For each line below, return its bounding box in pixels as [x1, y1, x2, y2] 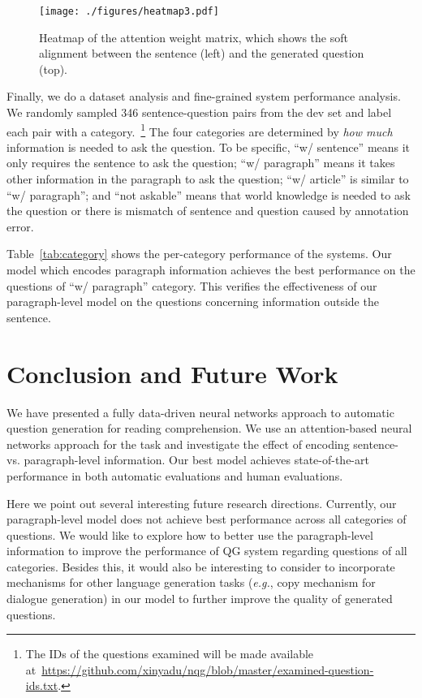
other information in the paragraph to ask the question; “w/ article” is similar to [6, 170, 409, 187]
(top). [39, 60, 68, 77]
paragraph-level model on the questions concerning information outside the [6, 293, 379, 310]
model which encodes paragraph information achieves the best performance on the [6, 261, 416, 278]
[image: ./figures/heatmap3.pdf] [39, 6, 219, 17]
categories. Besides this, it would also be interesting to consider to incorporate [6, 558, 395, 575]
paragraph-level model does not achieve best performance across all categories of [6, 511, 407, 528]
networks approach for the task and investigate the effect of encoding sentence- [6, 435, 398, 452]
